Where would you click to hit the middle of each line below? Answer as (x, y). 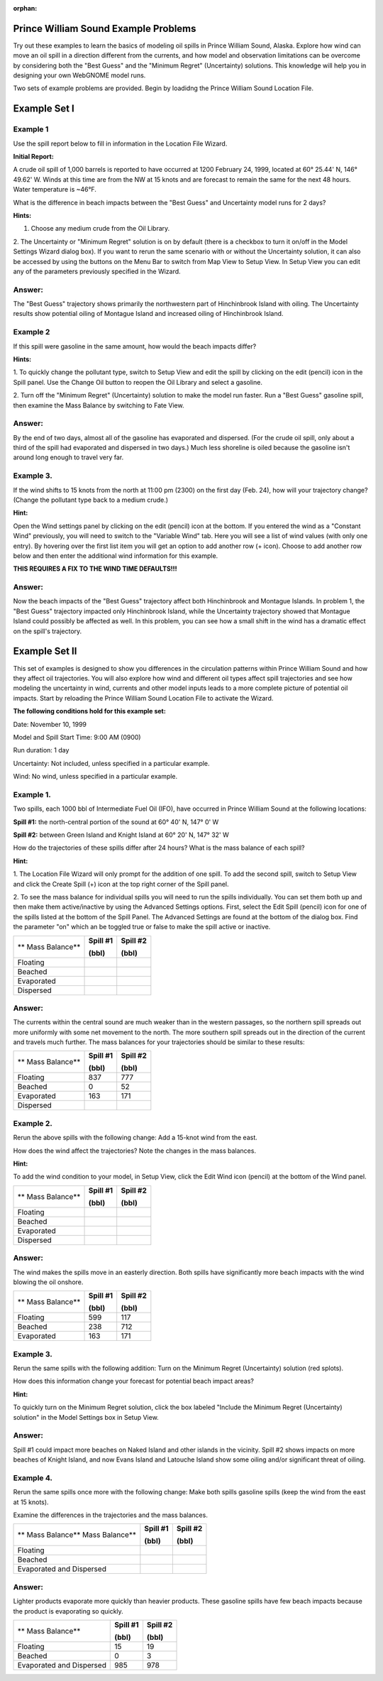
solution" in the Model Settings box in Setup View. (86, 1417)
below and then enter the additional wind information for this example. (116, 555)
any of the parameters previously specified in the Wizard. (97, 271)
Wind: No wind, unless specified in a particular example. (95, 777)
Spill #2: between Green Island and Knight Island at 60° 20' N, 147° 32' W (121, 835)
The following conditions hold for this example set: (89, 711)
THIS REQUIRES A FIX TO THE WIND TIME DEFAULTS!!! (95, 569)
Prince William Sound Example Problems (105, 28)
